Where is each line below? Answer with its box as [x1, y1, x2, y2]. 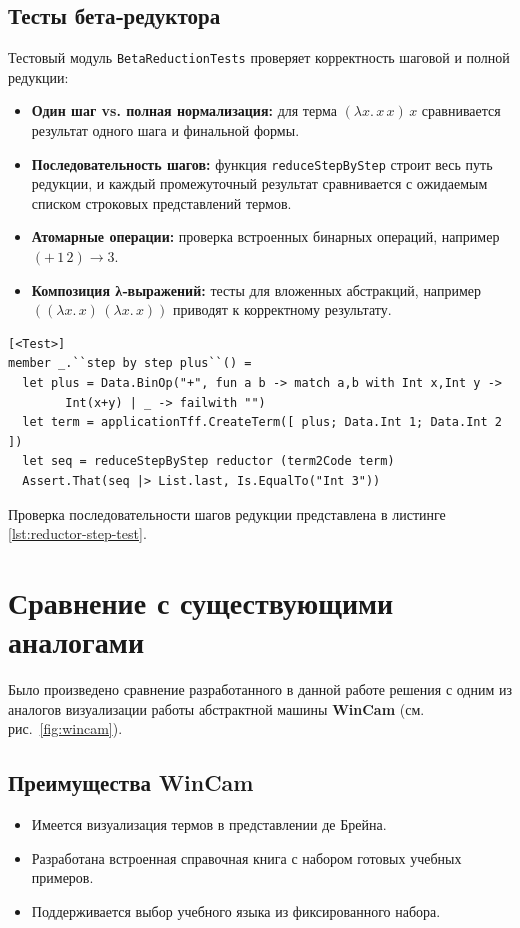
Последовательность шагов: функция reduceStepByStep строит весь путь [31, 153, 493, 174]
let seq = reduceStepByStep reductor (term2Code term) [22, 454, 395, 469]
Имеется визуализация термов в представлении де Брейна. [31, 814, 387, 835]
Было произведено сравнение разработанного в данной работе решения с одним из [8, 679, 513, 700]
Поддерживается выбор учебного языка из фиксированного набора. [31, 900, 441, 921]
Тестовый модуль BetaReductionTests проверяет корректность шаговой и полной [8, 47, 510, 68]
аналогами [8, 621, 145, 662]
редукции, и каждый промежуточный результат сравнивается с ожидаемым [31, 173, 488, 194]
